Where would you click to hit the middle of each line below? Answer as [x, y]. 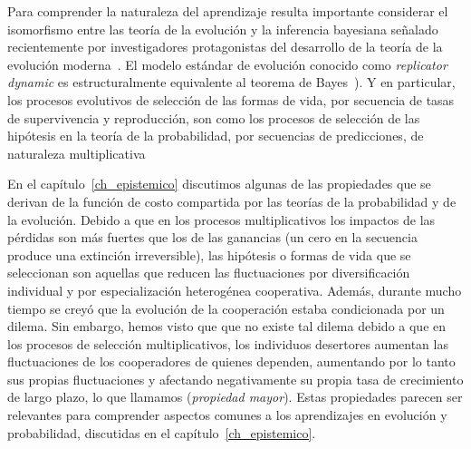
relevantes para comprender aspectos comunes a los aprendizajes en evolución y [227, 415]
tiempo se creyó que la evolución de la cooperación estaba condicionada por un [226, 308]
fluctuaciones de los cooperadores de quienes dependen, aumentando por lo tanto [231, 361]
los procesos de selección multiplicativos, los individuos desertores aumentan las [228, 343]
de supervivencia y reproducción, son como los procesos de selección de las [214, 117]
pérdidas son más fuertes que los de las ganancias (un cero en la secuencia [212, 237]
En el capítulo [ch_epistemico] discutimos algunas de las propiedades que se [219, 184]
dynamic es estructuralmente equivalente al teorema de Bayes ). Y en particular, [231, 82]
